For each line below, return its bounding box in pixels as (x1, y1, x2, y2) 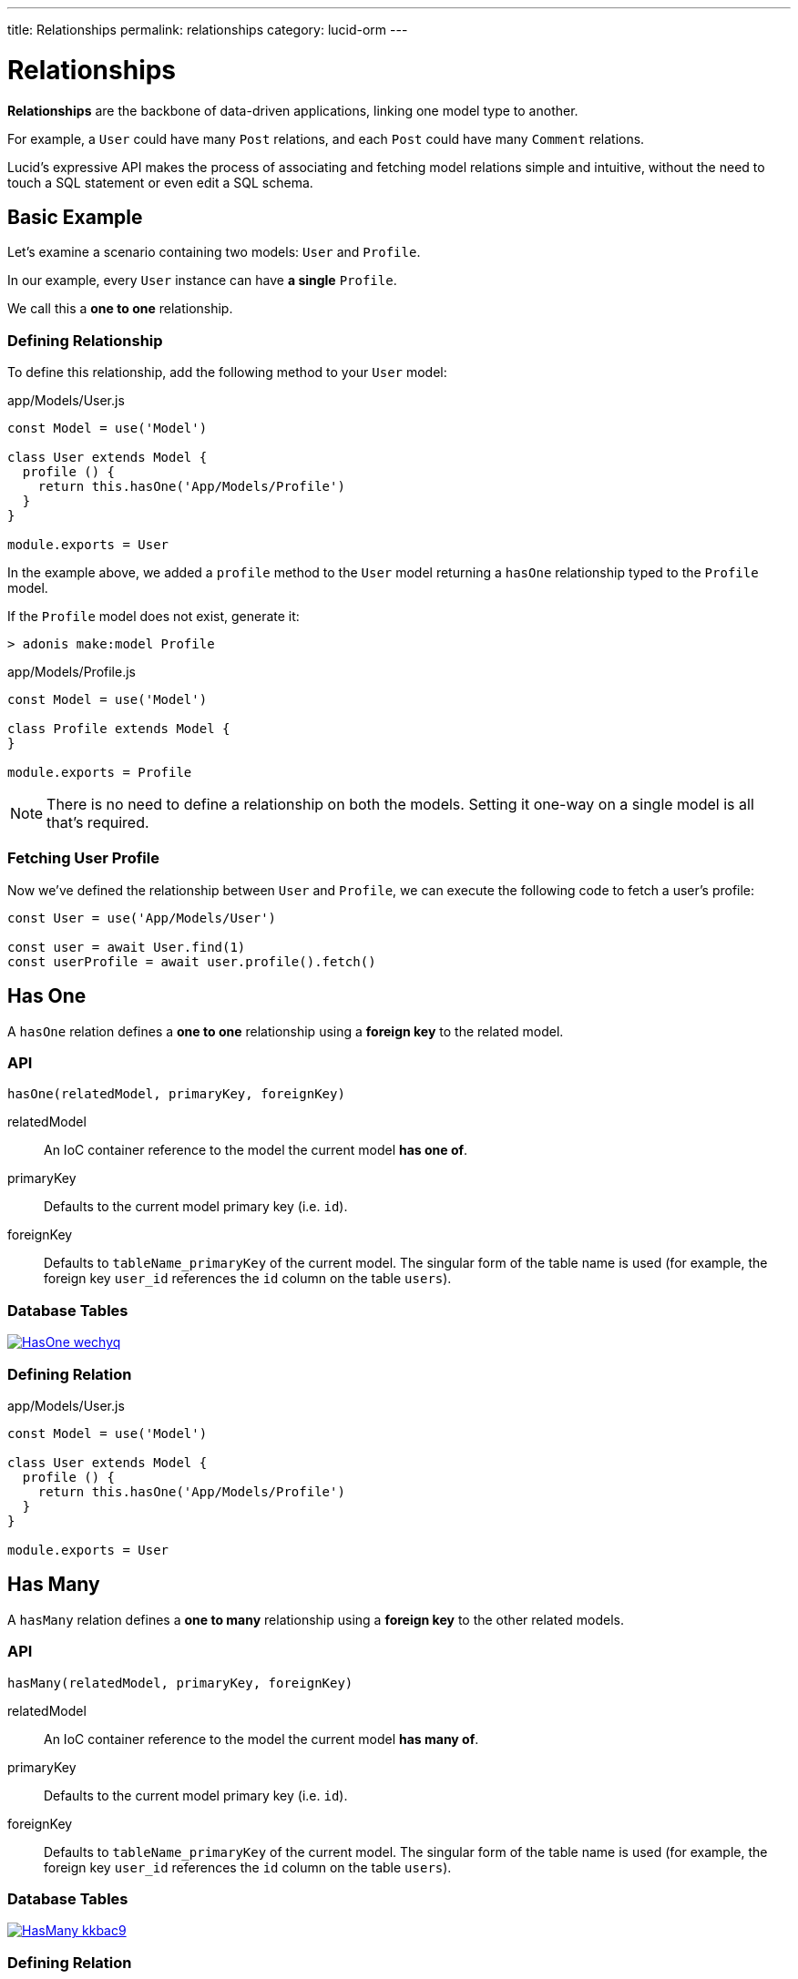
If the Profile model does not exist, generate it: (7, 608, 300, 625)
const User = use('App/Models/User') (7, 910, 277, 925)
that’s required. (46, 813, 149, 832)
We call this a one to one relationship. (7, 301, 233, 317)
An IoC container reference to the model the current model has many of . (44, 1730, 479, 1747)
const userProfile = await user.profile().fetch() (7, 954, 376, 969)
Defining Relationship (7, 331, 163, 350)
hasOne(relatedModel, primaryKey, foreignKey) (7, 1086, 345, 1102)
